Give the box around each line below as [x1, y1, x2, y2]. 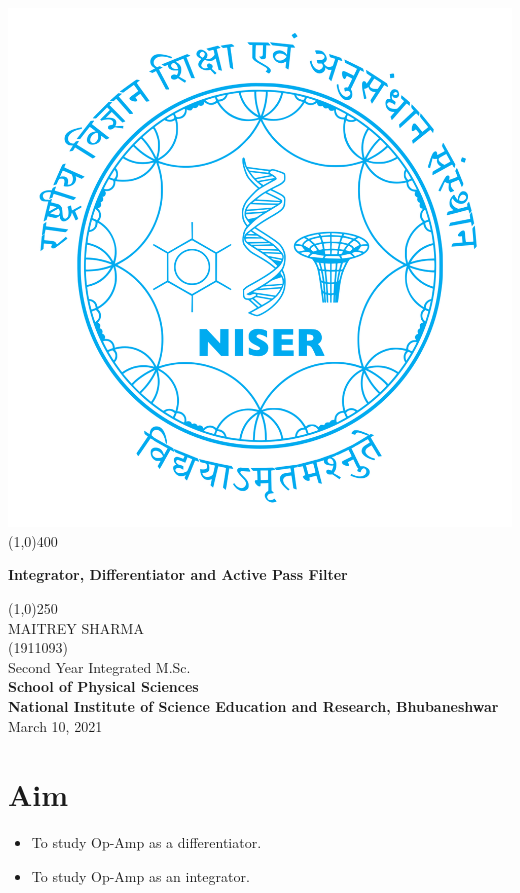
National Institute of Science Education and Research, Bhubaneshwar [8, 695, 499, 716]
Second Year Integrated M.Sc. [8, 656, 191, 677]
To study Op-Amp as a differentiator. [31, 832, 262, 853]
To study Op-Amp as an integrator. [31, 865, 250, 886]
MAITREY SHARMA [8, 617, 144, 638]
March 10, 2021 [8, 715, 103, 736]
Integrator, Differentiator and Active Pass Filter [8, 564, 348, 585]
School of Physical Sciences [8, 676, 199, 697]
